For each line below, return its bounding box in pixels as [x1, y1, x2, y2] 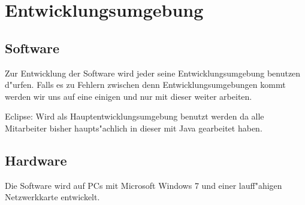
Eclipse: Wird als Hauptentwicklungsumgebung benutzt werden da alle [5, 110, 264, 123]
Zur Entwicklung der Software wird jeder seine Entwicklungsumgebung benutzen [5, 66, 301, 79]
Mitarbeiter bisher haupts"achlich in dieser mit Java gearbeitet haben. [5, 121, 262, 134]
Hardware [5, 151, 67, 169]
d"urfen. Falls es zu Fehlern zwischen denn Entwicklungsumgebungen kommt [5, 78, 286, 91]
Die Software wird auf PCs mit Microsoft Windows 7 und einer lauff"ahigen [5, 179, 282, 191]
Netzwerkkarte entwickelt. [5, 191, 100, 203]
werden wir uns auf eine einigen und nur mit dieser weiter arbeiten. [5, 90, 252, 102]
